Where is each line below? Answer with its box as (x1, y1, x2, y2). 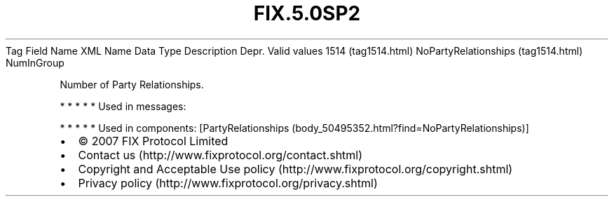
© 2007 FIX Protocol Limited (78, 133, 228, 148)
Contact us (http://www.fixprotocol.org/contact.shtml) (78, 147, 363, 162)
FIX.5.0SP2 (253, 1, 361, 25)
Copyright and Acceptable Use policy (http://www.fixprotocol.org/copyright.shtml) (78, 161, 513, 176)
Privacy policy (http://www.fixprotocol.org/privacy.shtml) (78, 175, 378, 190)
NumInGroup (6, 56, 64, 69)
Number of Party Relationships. (60, 78, 204, 90)
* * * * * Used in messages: (60, 100, 186, 112)
